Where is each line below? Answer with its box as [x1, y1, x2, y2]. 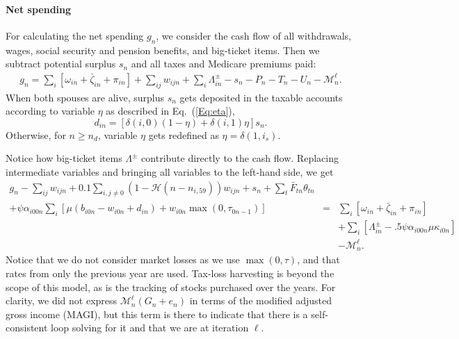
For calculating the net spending [6, 28, 144, 42]
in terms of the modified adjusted [189, 293, 332, 308]
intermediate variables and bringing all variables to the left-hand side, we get [6, 164, 334, 179]
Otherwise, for [6, 127, 66, 142]
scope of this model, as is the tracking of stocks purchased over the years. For [6, 279, 336, 294]
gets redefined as [148, 127, 219, 142]
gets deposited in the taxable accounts [179, 90, 343, 104]
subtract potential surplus [6, 56, 116, 71]
